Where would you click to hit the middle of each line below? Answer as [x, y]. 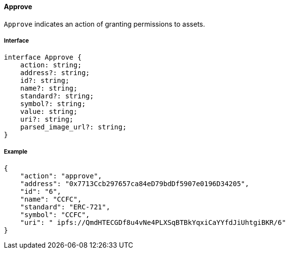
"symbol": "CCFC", [55, 215]
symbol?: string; [53, 104]
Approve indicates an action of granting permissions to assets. [104, 24]
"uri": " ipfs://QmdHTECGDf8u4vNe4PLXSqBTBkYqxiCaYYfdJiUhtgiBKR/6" [153, 223]
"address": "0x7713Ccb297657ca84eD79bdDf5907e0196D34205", [135, 184]
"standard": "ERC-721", [65, 207]
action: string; [51, 65]
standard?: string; [57, 96]
